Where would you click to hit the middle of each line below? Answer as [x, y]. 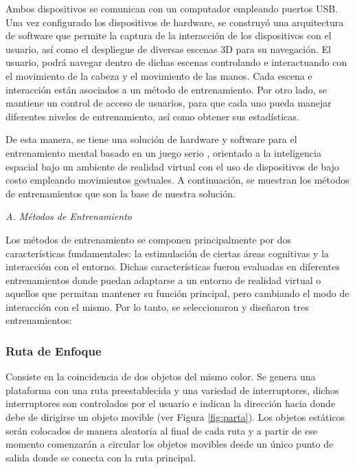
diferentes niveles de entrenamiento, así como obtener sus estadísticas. [152, 116]
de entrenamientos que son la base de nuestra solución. [121, 193]
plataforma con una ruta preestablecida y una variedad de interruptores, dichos [172, 390]
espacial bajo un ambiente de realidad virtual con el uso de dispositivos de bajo [172, 166]
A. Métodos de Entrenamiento [69, 216]
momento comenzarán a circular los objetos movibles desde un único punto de [170, 444]
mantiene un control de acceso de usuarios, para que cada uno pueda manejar [169, 103]
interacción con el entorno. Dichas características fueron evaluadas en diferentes [173, 266]
